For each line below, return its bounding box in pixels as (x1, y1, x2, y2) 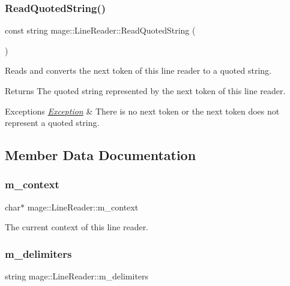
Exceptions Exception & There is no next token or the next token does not (5, 104, 280, 117)
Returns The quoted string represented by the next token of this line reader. (5, 85, 286, 97)
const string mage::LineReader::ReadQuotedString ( (5, 24, 196, 37)
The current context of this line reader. (5, 221, 149, 233)
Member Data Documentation (5, 146, 196, 164)
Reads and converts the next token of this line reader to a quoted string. (5, 64, 271, 77)
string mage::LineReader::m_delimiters (5, 270, 149, 282)
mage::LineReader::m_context (27, 200, 139, 213)
